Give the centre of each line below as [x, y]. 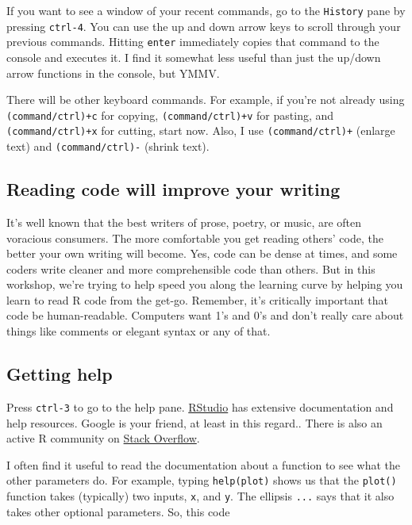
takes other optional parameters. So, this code [118, 511]
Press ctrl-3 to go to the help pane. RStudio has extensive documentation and [200, 406]
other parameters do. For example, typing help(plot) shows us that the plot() [202, 480]
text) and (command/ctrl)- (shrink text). [108, 146]
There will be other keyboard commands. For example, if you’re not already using [206, 100]
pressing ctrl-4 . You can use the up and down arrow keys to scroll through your [204, 26]
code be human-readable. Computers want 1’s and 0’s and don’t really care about [205, 315]
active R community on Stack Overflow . [103, 438]
